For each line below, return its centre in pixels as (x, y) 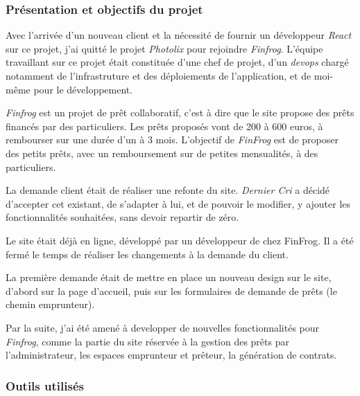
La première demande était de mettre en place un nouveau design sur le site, (169, 277)
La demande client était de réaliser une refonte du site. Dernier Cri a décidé (168, 190)
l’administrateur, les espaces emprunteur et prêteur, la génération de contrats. (171, 355)
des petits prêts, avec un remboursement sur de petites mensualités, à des (162, 153)
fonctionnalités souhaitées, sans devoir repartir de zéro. (122, 217)
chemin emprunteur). (50, 304)
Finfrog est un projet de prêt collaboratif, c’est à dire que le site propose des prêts (180, 112)
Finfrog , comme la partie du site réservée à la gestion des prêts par (147, 341)
